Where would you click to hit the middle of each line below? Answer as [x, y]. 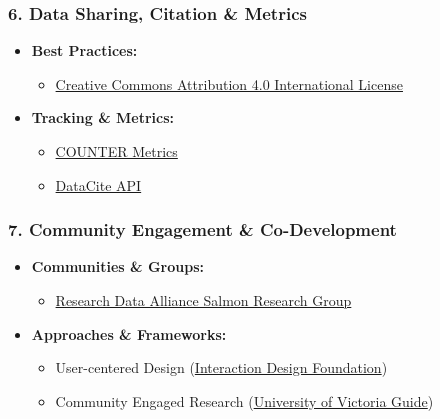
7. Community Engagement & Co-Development [202, 229]
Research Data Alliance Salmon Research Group [203, 300]
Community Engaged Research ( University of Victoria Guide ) [244, 400]
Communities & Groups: [117, 266]
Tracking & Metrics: [103, 117]
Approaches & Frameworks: [129, 333]
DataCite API [98, 184]
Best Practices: [84, 50]
